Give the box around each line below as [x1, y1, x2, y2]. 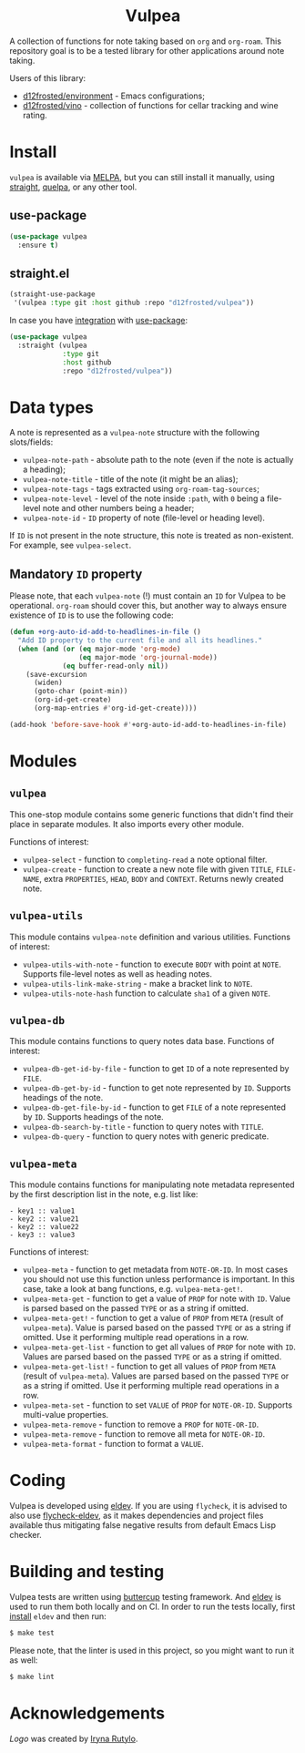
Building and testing [9, 1562, 165, 1582]
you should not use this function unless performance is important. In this [22, 1274, 296, 1285]
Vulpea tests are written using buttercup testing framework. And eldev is [9, 1592, 282, 1603]
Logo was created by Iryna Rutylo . [9, 1733, 138, 1744]
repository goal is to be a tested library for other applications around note [9, 45, 285, 56]
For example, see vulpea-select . [9, 539, 132, 551]
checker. [9, 1530, 43, 1541]
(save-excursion [25, 670, 88, 679]
